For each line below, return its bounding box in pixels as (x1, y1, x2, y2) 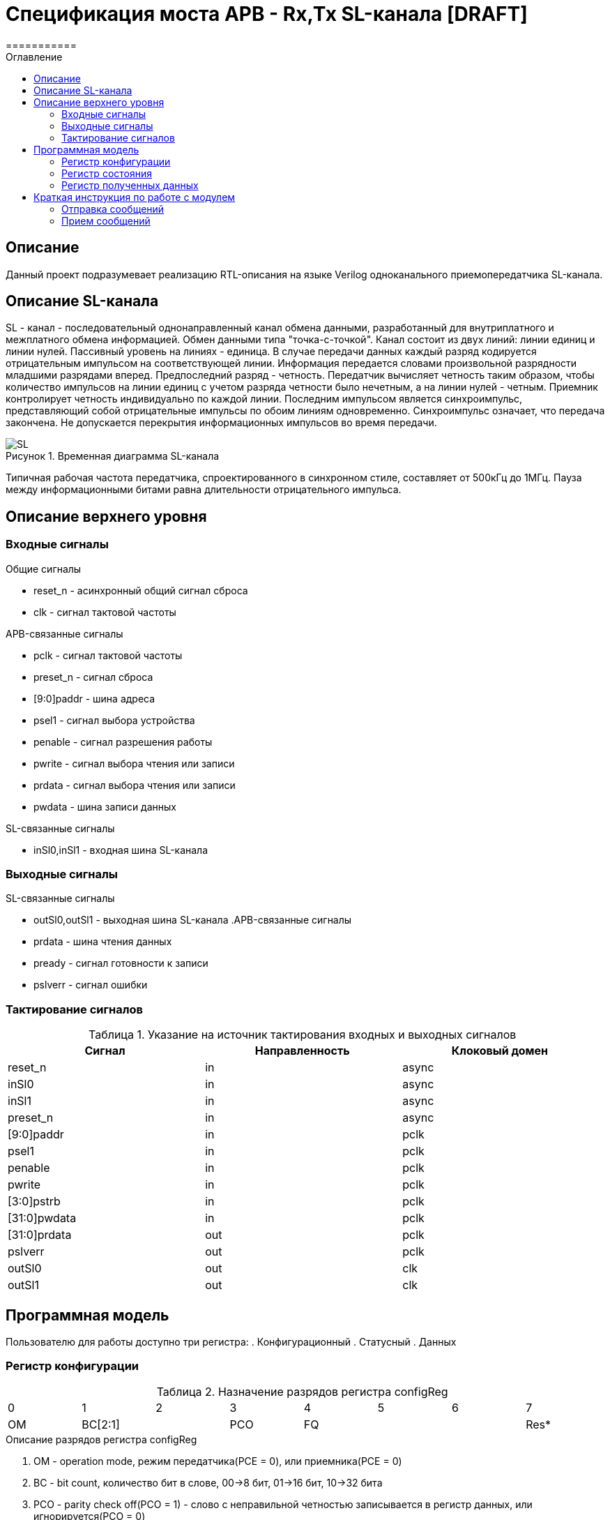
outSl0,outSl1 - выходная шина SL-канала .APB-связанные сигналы (33, 914, 352, 926)
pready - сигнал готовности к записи (33, 957, 208, 970)
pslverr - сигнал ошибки (33, 979, 148, 991)
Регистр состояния (61, 167, 152, 179)
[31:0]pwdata (8, 1211, 77, 1226)
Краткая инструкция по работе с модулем (33, 190, 236, 203)
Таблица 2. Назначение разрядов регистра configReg (156, 1384, 448, 1399)
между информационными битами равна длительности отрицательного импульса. (6, 483, 402, 496)
